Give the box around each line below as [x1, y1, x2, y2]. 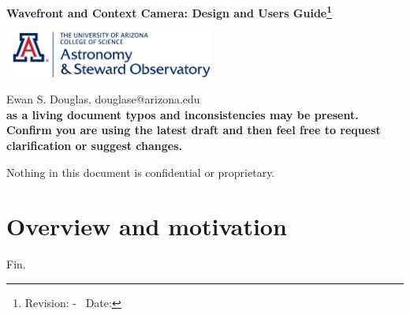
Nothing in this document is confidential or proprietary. [6, 163, 275, 180]
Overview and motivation [6, 210, 287, 242]
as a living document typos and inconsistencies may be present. [6, 106, 359, 122]
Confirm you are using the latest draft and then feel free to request [6, 122, 381, 138]
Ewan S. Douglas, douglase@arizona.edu [6, 91, 200, 107]
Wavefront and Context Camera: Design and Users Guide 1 [6, 2, 332, 21]
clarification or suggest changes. [6, 137, 183, 153]
